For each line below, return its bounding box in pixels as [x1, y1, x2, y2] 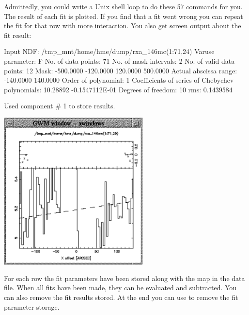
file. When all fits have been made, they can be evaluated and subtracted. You [4, 282, 237, 293]
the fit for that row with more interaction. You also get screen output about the [4, 20, 241, 31]
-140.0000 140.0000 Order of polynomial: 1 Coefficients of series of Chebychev [4, 75, 234, 85]
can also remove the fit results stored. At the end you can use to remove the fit [4, 292, 238, 302]
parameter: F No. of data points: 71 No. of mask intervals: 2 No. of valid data [4, 55, 235, 66]
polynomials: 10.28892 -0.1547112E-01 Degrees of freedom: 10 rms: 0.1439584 [4, 84, 233, 94]
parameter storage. [4, 301, 60, 312]
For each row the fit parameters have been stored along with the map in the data [4, 273, 245, 283]
